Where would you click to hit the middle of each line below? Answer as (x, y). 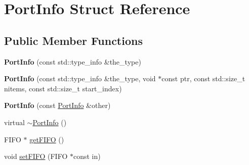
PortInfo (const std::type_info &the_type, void (80, 78)
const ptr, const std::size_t (203, 78)
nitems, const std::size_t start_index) (63, 88)
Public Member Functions (73, 40)
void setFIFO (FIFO (36, 156)
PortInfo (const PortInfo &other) (57, 105)
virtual (14, 122)
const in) (87, 156)
